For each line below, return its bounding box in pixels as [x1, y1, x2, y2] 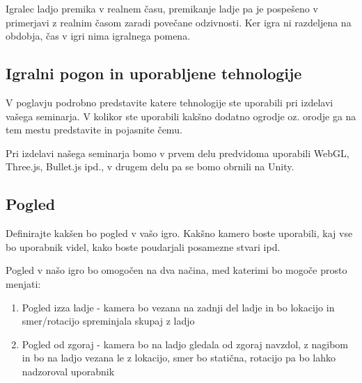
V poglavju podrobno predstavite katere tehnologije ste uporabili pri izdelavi [6, 95, 333, 109]
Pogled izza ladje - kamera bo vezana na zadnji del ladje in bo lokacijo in [22, 300, 335, 314]
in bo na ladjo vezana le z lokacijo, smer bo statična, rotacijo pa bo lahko [22, 350, 336, 365]
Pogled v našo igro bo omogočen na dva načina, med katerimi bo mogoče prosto [6, 263, 347, 277]
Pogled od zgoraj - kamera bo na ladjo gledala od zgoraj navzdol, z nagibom [22, 336, 348, 351]
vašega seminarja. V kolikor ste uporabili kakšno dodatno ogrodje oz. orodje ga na [6, 108, 356, 123]
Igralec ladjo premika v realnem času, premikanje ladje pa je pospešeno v [6, 1, 318, 15]
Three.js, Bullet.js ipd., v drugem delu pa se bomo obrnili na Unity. [6, 159, 294, 174]
